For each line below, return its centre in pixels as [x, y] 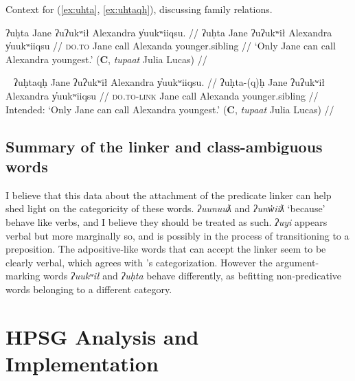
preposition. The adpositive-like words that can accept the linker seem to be [166, 249]
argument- [297, 262]
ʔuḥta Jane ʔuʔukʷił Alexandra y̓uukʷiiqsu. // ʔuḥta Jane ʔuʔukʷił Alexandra [169, 32]
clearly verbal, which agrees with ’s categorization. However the [139, 262]
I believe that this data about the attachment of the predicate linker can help [169, 195]
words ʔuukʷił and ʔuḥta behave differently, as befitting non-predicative [192, 276]
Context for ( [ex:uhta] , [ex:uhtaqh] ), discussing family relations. [139, 9]
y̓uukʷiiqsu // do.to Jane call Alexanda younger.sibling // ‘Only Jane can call [171, 46]
